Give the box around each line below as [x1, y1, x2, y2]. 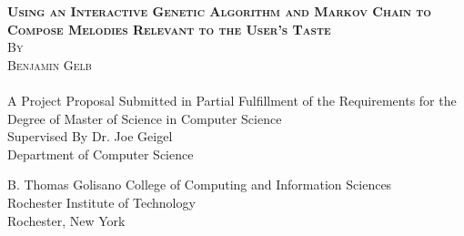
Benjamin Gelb [7, 55, 92, 74]
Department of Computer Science [7, 144, 194, 163]
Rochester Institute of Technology [7, 192, 196, 211]
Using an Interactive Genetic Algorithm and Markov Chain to [7, 2, 431, 20]
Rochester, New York [7, 210, 126, 230]
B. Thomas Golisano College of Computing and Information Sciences [7, 175, 392, 194]
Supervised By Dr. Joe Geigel [7, 127, 173, 146]
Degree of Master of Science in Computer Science [7, 108, 282, 128]
